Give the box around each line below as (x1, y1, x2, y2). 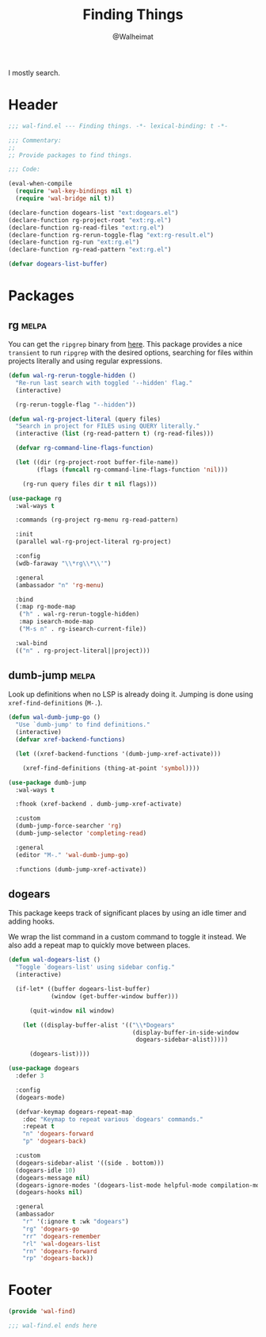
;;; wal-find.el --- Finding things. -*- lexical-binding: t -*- (8, 121, 228, 130)
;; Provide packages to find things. (8, 151, 133, 159)
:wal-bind (15, 639, 47, 647)
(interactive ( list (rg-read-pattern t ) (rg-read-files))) (15, 430, 215, 438)
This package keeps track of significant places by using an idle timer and (8, 909, 247, 918)
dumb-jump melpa (8, 669, 96, 682)
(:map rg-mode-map (15, 603, 77, 611)
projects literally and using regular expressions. (8, 356, 163, 366)
